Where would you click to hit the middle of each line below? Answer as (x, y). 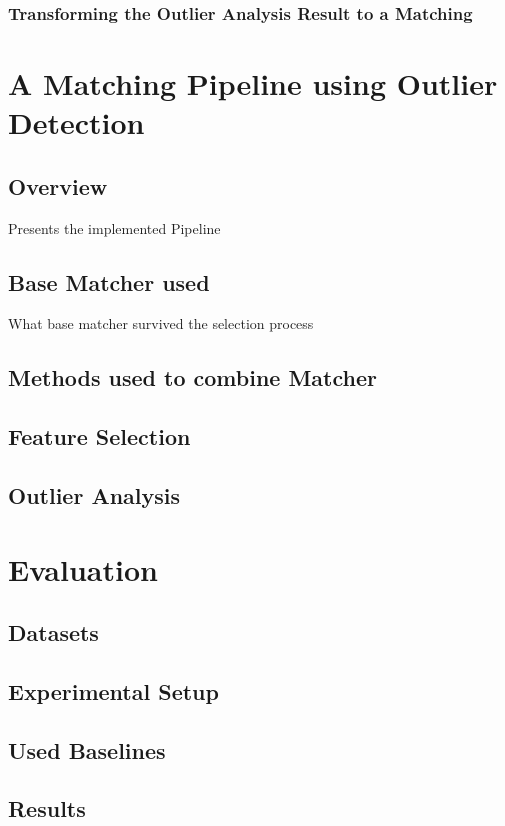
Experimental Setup (113, 690)
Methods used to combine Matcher (192, 377)
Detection (76, 122)
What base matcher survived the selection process (161, 323)
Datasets (53, 632)
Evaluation (83, 568)
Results (47, 808)
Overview (58, 185)
